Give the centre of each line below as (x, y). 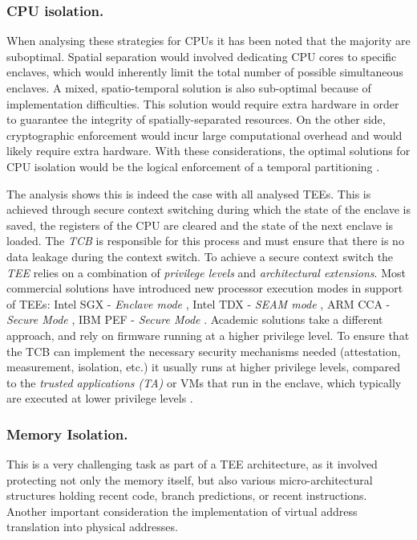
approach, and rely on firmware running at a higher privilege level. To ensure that (208, 335)
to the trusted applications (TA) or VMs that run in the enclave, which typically (204, 382)
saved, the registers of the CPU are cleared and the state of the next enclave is (200, 225)
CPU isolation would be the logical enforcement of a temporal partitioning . (193, 166)
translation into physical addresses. (92, 527)
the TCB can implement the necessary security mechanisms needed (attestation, (204, 351)
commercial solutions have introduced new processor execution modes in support (205, 288)
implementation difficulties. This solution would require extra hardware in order (203, 103)
